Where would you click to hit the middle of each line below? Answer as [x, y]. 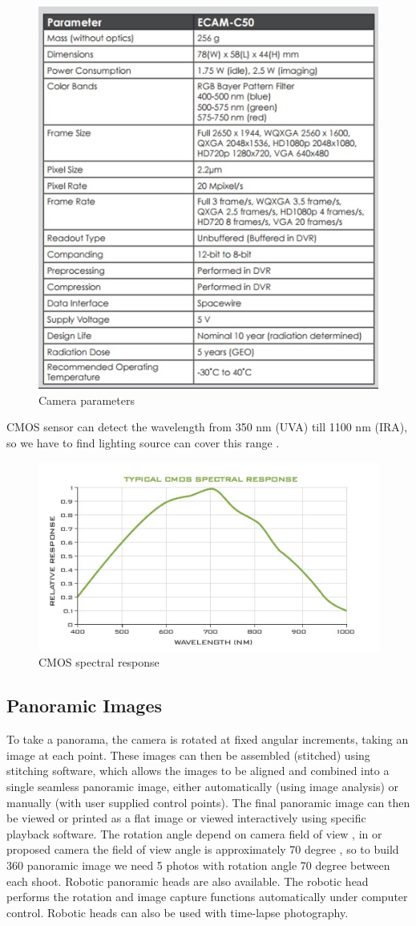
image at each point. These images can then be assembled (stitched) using [188, 755]
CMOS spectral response [99, 662]
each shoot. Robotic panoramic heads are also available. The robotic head [188, 881]
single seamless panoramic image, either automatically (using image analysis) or [203, 787]
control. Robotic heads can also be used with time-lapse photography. [178, 912]
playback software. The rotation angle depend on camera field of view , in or [194, 833]
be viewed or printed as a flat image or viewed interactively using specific [186, 818]
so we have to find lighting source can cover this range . [143, 442]
